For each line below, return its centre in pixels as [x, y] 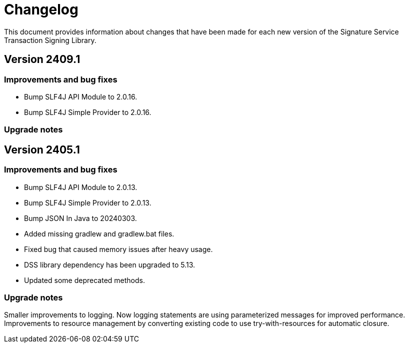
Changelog [41, 9]
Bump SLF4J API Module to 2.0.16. [81, 96]
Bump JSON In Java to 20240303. [80, 218]
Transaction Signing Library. [50, 40]
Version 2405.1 [42, 149]
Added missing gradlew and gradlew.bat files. [99, 233]
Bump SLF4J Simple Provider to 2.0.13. [88, 202]
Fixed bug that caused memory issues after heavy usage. [118, 249]
